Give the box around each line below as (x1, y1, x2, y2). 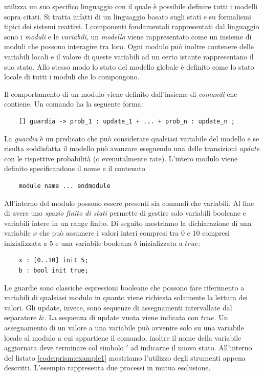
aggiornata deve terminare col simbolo (4, 342, 124, 353)
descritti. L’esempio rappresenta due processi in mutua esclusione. (4, 362, 211, 373)
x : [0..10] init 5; (18, 257, 89, 264)
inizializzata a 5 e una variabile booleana (4, 237, 132, 248)
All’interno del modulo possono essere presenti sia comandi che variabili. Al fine (4, 197, 254, 208)
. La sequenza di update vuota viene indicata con (44, 312, 199, 323)
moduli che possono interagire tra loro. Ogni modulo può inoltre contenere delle (4, 41, 254, 52)
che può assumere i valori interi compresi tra (39, 227, 179, 238)
